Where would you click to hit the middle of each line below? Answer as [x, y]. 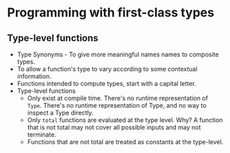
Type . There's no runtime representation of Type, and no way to [117, 105]
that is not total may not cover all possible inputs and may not [114, 127]
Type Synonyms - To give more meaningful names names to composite [118, 54]
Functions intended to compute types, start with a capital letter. [106, 83]
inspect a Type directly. [60, 113]
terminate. [42, 134]
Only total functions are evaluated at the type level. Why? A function [125, 120]
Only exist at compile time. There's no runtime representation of [117, 98]
